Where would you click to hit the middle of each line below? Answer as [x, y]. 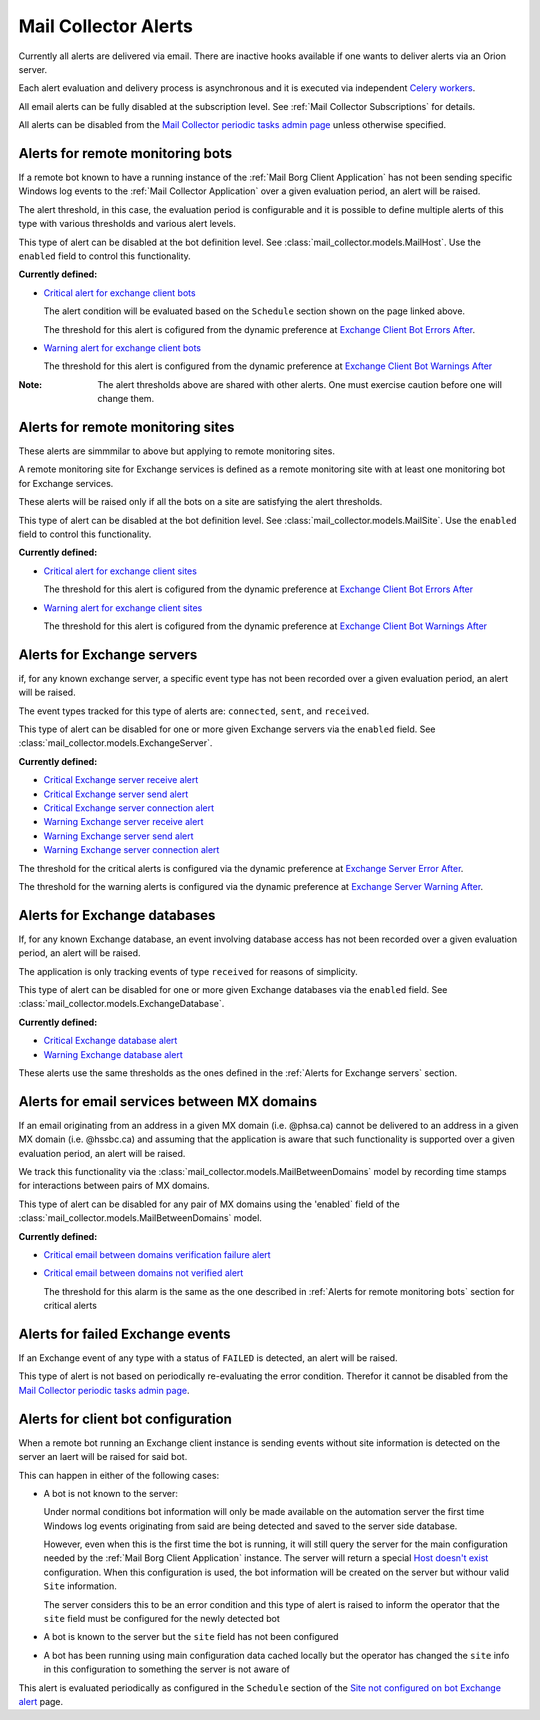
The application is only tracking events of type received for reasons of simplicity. [188, 971]
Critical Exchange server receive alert [121, 780]
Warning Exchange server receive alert [123, 822]
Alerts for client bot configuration [125, 1418]
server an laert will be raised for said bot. [103, 1457]
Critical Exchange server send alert [116, 794]
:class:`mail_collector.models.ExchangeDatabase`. [121, 1004]
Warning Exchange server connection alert [131, 850]
